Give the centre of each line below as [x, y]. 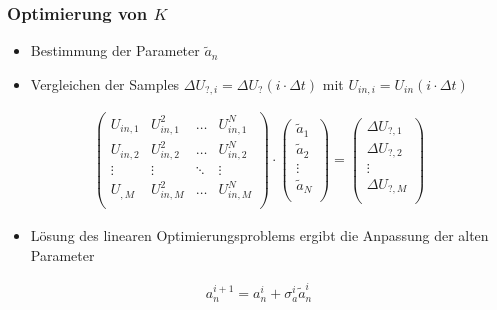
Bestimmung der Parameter [115, 50]
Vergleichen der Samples [105, 83]
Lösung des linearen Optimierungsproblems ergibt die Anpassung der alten [259, 235]
